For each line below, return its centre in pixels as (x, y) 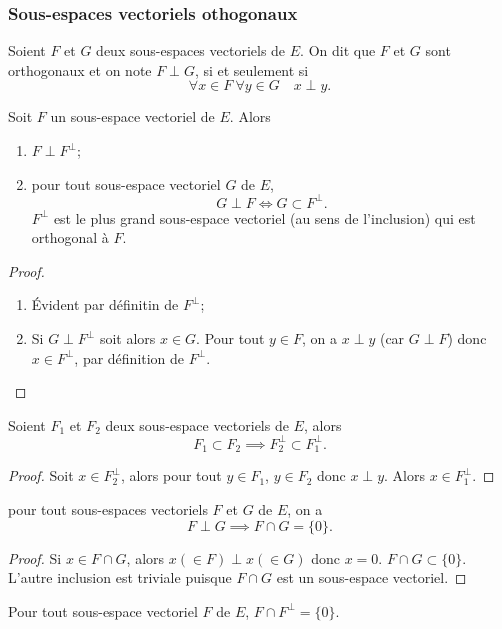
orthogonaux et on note (80, 69)
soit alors (127, 338)
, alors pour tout (171, 475)
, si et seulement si (251, 69)
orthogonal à (70, 237)
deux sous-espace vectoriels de (197, 424)
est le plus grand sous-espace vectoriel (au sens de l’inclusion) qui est (264, 217)
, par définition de (129, 357)
